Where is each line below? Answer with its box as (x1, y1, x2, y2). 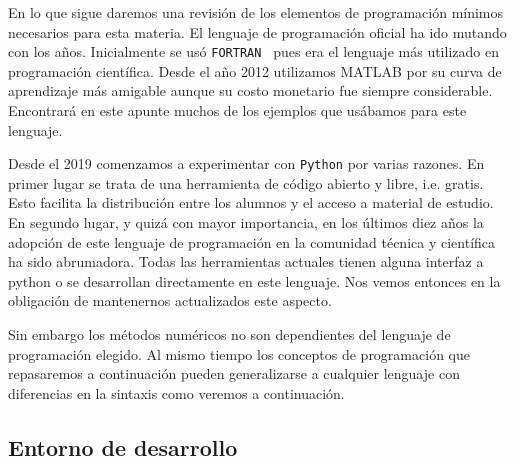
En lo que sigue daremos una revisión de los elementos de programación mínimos (8, 2, 504, 22)
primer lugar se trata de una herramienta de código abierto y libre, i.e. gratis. (8, 172, 484, 193)
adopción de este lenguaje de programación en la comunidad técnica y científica (8, 231, 496, 252)
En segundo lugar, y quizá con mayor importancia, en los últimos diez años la (8, 212, 484, 233)
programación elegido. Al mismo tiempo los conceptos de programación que (8, 343, 470, 364)
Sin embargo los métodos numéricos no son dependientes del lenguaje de (8, 324, 451, 345)
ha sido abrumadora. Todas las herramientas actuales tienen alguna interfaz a (8, 251, 484, 272)
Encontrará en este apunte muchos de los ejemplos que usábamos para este (8, 100, 467, 121)
